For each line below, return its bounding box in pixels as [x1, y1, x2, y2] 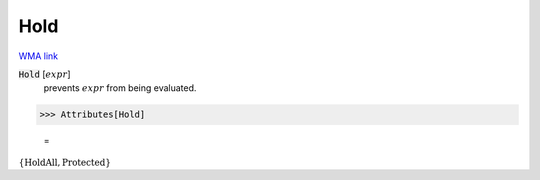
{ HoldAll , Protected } [18, 156, 112, 168]
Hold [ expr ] [18, 68, 71, 80]
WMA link [18, 50, 59, 62]
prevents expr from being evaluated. [43, 82, 197, 94]
